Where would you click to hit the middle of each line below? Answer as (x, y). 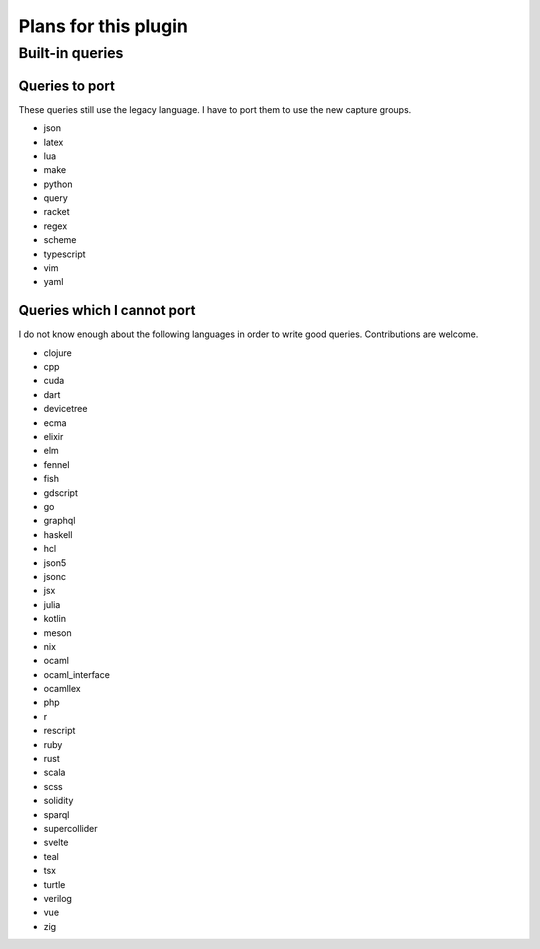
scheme (60, 240)
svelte (56, 842)
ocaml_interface (76, 674)
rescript (59, 731)
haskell (58, 534)
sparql (56, 814)
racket (56, 212)
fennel (56, 464)
